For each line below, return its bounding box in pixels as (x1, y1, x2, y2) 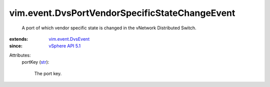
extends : (9, 36, 28, 42)
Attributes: (9, 52, 31, 58)
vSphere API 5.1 (48, 43, 81, 49)
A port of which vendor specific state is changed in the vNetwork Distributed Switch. (21, 25, 196, 31)
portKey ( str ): (21, 59, 49, 65)
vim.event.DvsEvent (48, 36, 90, 42)
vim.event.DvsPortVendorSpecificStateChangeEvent (9, 7, 235, 18)
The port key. (34, 70, 62, 77)
